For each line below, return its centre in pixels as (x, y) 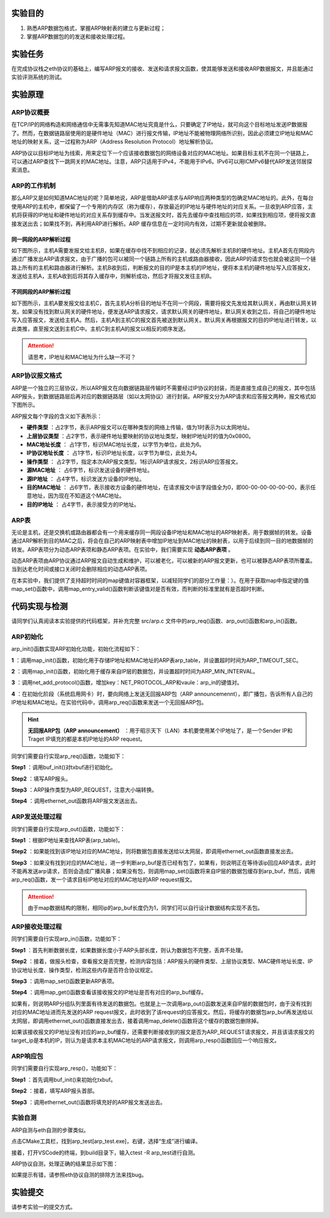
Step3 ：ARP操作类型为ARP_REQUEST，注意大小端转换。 (84, 790)
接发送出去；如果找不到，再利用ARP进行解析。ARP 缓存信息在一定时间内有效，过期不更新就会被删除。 (141, 224)
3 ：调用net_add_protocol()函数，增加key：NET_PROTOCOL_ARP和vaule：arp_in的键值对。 (127, 683)
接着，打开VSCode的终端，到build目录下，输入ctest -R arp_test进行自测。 (105, 1153)
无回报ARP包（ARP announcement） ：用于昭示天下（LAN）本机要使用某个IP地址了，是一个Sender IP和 (160, 731)
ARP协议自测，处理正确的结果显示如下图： (65, 1164)
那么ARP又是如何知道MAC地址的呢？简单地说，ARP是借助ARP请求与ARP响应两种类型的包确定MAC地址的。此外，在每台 (163, 198)
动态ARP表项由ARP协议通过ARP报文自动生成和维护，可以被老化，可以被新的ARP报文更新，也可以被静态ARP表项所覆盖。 (163, 561)
